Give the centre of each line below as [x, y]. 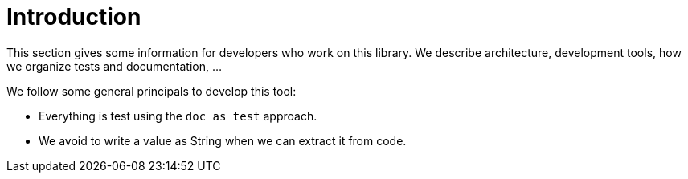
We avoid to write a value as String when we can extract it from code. [223, 140]
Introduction [74, 17]
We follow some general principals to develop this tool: [152, 91]
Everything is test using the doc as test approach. [178, 116]
